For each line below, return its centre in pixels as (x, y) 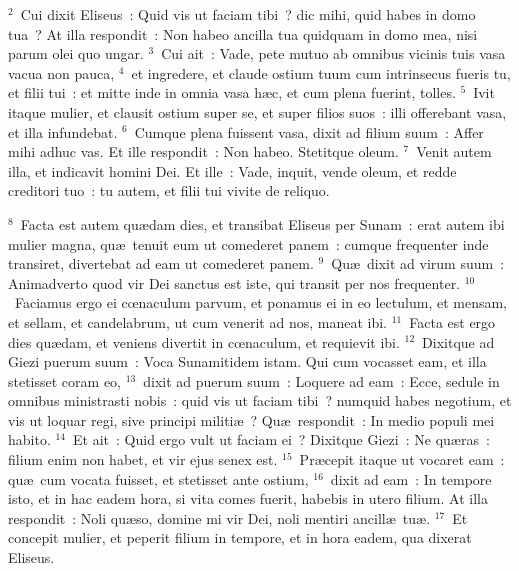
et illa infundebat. (63, 131)
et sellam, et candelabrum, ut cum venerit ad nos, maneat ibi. (197, 321)
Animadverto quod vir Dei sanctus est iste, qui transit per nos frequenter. (234, 282)
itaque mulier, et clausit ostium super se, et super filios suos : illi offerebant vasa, (257, 111)
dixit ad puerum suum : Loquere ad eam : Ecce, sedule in (321, 380)
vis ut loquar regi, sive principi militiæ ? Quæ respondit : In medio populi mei (251, 419)
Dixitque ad (458, 341)
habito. (29, 439)
